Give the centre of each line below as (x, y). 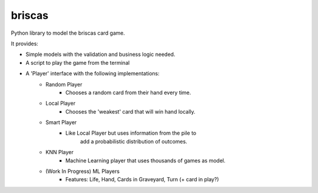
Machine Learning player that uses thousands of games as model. (146, 160)
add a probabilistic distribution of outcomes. (134, 141)
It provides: (24, 44)
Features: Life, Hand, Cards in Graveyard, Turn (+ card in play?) (142, 179)
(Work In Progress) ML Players (83, 171)
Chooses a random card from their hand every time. (128, 92)
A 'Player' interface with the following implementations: (93, 74)
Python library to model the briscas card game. (68, 33)
